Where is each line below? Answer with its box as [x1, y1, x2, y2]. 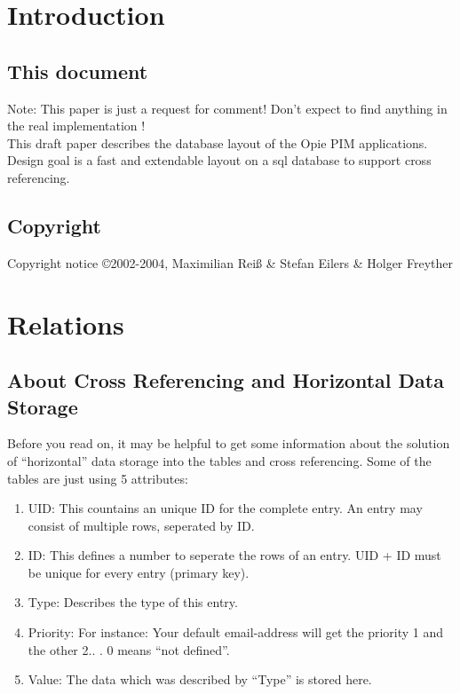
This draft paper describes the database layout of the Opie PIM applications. [7, 133, 428, 152]
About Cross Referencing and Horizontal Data [7, 367, 444, 394]
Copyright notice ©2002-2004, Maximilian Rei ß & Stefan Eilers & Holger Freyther [7, 253, 454, 272]
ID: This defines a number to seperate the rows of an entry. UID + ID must [28, 546, 441, 564]
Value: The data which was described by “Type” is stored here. [28, 670, 372, 689]
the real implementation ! [7, 116, 146, 135]
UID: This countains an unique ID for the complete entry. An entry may [28, 499, 423, 517]
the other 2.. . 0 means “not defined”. [28, 640, 230, 659]
